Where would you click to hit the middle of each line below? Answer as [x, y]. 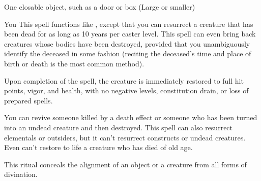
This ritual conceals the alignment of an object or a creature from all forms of [125, 164]
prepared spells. [28, 100]
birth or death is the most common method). [74, 63]
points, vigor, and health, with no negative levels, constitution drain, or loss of [126, 90]
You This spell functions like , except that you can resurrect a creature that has [129, 24]
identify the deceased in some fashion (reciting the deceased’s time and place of [128, 53]
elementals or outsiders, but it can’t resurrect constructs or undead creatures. [125, 137]
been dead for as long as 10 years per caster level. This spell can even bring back [130, 34]
